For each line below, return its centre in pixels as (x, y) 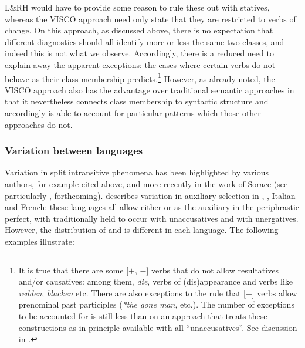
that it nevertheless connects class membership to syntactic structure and (137, 101)
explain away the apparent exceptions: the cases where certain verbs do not (140, 64)
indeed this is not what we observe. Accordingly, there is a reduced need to (139, 53)
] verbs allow (274, 293)
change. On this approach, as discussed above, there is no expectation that (139, 30)
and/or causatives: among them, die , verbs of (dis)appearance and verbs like (156, 281)
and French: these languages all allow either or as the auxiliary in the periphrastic (152, 207)
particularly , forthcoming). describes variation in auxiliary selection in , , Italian (150, 195)
